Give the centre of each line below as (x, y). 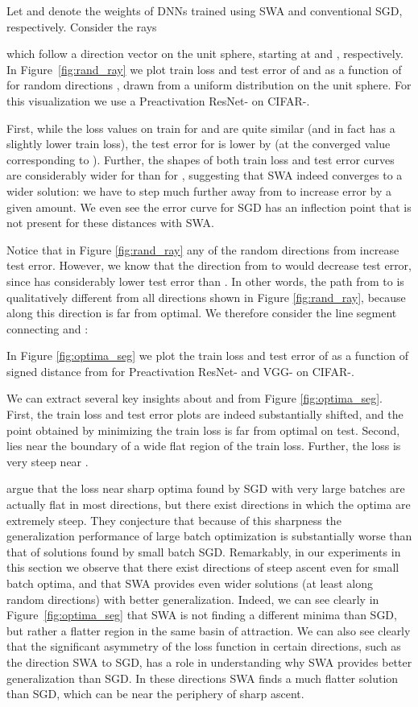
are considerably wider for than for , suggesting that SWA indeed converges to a (205, 175)
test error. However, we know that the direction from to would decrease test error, (209, 265)
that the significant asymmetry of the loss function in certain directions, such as (204, 646)
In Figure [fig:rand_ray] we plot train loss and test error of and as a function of (204, 69)
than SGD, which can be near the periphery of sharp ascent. (155, 694)
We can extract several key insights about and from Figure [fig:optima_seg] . (195, 398)
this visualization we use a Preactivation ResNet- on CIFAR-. (158, 100)
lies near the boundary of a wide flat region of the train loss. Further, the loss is (204, 446)
